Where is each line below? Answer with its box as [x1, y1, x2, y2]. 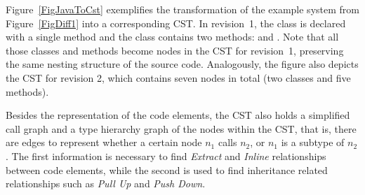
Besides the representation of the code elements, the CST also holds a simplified [6, 108, 350, 122]
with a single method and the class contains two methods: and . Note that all [6, 29, 339, 44]
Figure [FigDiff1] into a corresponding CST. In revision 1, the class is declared [6, 15, 346, 30]
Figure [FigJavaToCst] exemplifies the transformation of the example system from [6, 2, 359, 16]
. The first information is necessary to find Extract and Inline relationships [6, 148, 326, 163]
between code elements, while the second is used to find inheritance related [6, 162, 328, 177]
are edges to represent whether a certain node [6, 135, 202, 150]
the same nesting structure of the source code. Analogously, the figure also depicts [6, 57, 359, 71]
